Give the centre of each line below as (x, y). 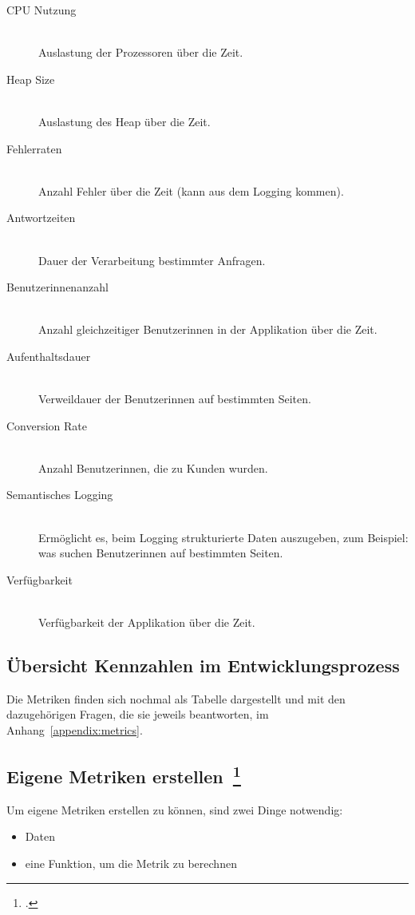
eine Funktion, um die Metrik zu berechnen (131, 863)
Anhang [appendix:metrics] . (75, 730)
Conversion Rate (47, 425)
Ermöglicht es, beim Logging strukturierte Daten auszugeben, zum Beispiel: (223, 537)
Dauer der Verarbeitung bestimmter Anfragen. (152, 260)
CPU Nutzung (41, 10)
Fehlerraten (34, 148)
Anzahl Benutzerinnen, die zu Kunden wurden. (153, 467)
